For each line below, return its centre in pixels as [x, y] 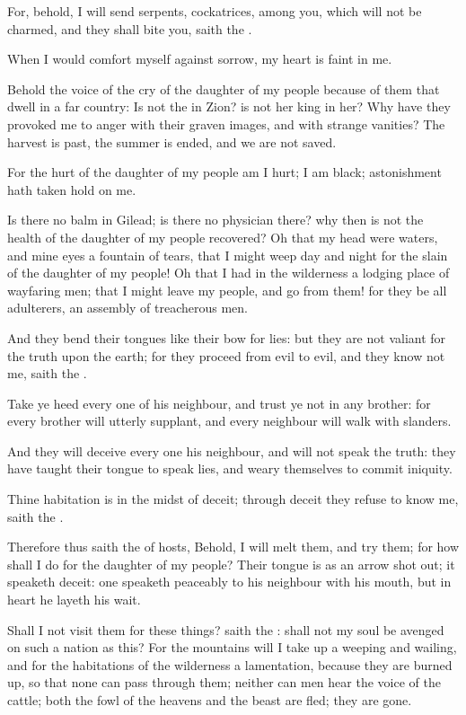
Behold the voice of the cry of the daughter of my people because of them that [224, 88]
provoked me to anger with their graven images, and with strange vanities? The [226, 124]
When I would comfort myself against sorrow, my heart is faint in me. [200, 59]
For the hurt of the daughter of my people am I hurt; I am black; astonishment [224, 172]
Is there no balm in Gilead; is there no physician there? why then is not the [215, 220]
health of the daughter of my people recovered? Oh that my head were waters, [223, 237]
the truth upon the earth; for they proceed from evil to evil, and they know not [226, 355]
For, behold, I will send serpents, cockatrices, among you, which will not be [215, 11]
